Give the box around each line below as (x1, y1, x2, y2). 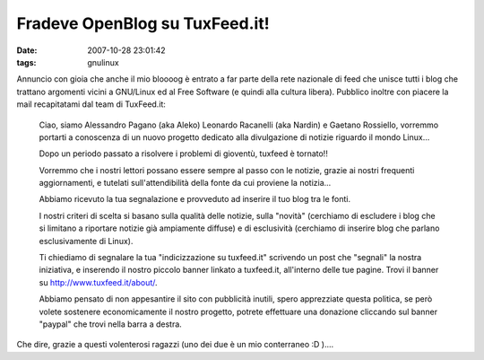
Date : (16, 45, 38, 56)
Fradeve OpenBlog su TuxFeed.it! (16, 13, 270, 33)
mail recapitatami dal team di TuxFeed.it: (16, 99, 166, 110)
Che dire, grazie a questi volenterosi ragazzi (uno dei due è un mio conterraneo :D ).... (16, 339, 334, 350)
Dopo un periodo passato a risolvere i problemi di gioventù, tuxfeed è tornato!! (39, 148, 329, 159)
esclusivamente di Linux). (39, 235, 134, 246)
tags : (16, 57, 37, 67)
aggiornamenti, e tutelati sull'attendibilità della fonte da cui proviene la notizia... (39, 178, 332, 189)
